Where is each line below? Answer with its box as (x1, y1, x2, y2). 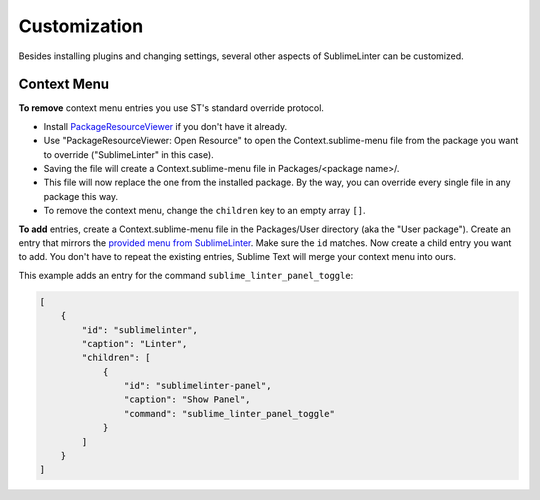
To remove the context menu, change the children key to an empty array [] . (43, 205, 366, 217)
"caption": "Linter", (81, 338, 188, 349)
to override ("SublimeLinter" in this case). (43, 148, 214, 160)
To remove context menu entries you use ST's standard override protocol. (18, 102, 325, 114)
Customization (18, 15, 144, 37)
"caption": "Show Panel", (123, 394, 251, 405)
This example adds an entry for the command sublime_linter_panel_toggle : (18, 269, 354, 281)
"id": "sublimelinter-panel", (123, 380, 272, 392)
